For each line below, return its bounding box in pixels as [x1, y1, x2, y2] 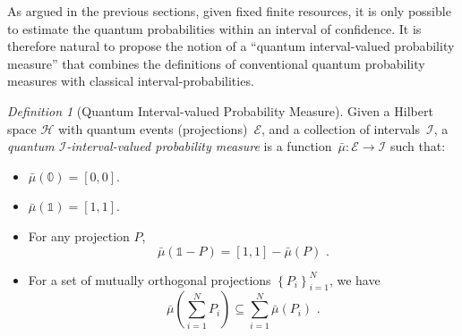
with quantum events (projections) [57, 119, 248, 138]
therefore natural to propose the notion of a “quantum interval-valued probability [7, 37, 455, 55]
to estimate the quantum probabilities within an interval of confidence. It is [7, 19, 422, 38]
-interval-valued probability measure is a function [66, 137, 332, 155]
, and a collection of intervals [261, 119, 421, 138]
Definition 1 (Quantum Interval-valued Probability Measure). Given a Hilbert [7, 101, 433, 120]
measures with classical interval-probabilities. [7, 71, 254, 90]
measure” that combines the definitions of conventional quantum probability [7, 54, 425, 72]
